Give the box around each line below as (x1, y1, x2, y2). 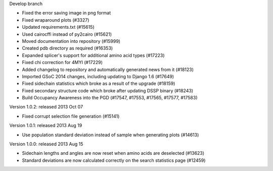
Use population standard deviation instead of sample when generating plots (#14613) (22, 132, 199, 138)
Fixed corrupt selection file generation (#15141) (22, 113, 120, 119)
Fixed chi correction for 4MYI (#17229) (22, 60, 103, 66)
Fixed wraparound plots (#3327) (22, 17, 89, 23)
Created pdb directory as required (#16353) (22, 45, 113, 51)
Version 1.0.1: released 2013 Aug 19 (9, 123, 82, 129)
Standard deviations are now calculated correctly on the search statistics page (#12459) (22, 157, 206, 163)
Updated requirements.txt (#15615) (22, 24, 95, 30)
